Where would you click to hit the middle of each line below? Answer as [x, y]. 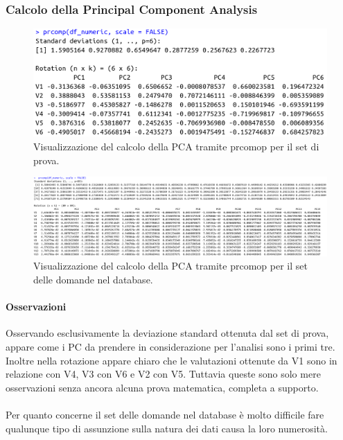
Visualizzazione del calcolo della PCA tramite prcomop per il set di [176, 146]
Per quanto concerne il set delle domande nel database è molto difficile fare [165, 414]
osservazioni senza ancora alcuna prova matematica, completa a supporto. [162, 387]
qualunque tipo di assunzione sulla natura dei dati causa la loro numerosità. [167, 428]
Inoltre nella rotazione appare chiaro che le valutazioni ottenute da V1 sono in [171, 360]
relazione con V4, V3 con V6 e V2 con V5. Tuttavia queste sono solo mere [163, 374]
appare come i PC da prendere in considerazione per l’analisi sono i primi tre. [170, 346]
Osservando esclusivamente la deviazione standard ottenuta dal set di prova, [167, 333]
